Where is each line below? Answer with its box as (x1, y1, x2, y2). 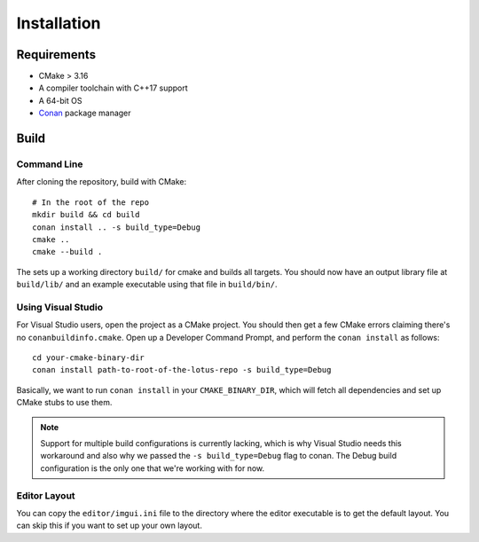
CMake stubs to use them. (16, 397, 113, 408)
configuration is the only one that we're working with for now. (40, 462, 265, 474)
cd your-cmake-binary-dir (32, 353, 145, 363)
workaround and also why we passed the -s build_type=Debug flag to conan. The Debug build (40, 451, 397, 461)
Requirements (16, 47, 97, 62)
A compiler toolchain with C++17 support (38, 82, 188, 93)
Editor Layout (16, 489, 75, 501)
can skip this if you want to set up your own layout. (16, 520, 203, 531)
